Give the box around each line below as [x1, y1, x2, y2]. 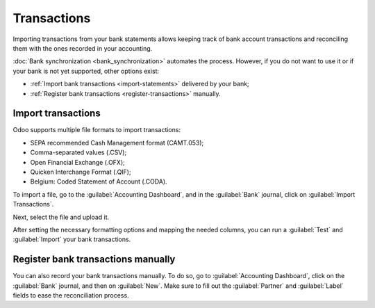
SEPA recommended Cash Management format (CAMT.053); [30, 138, 204, 147]
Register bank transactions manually [12, 254, 176, 266]
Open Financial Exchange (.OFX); [30, 158, 125, 166]
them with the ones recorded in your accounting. [12, 44, 153, 52]
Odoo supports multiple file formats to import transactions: [12, 126, 181, 134]
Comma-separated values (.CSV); [30, 148, 127, 156]
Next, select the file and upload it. [12, 213, 110, 221]
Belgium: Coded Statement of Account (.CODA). [30, 177, 167, 186]
